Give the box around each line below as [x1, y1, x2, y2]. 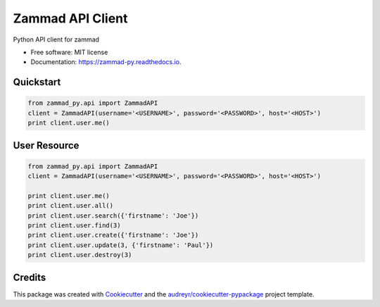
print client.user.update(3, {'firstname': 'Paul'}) [27, 241, 214, 249]
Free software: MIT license [30, 48, 108, 56]
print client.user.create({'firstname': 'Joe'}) [27, 231, 199, 239]
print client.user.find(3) [27, 222, 121, 230]
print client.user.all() [27, 201, 114, 210]
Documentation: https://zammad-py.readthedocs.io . [30, 58, 182, 66]
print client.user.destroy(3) [27, 251, 132, 259]
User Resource [13, 139, 80, 151]
